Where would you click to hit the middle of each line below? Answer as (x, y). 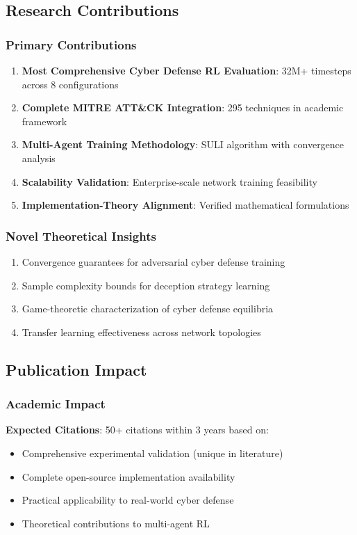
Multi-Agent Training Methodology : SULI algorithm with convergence (183, 144)
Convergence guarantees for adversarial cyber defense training (153, 261)
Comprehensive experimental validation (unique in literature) (152, 453)
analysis (39, 158)
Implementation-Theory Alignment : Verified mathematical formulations (185, 205)
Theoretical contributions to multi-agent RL (116, 523)
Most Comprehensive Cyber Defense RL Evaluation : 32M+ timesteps (186, 70)
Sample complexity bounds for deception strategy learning (146, 285)
